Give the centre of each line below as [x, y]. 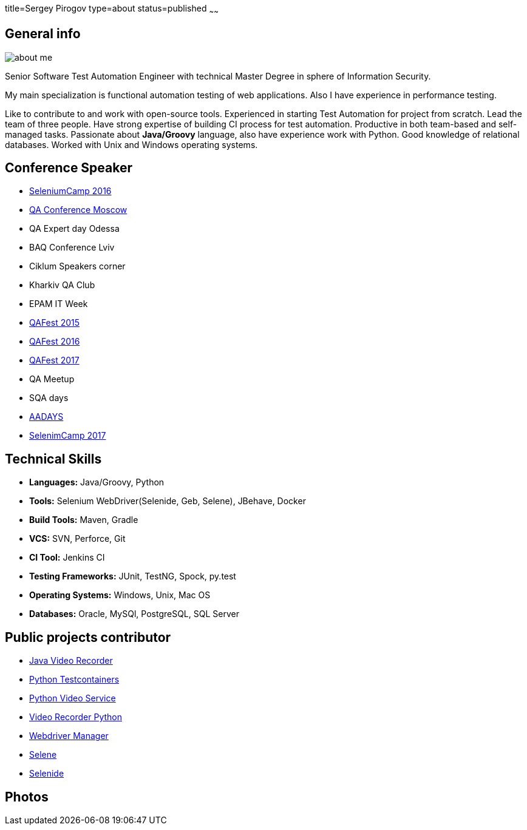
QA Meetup [52, 379]
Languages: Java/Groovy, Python [97, 482]
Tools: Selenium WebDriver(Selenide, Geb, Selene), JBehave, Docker [168, 501]
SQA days [49, 398]
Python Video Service [73, 698]
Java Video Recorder [71, 661]
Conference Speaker [69, 168]
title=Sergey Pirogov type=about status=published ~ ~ [112, 9]
